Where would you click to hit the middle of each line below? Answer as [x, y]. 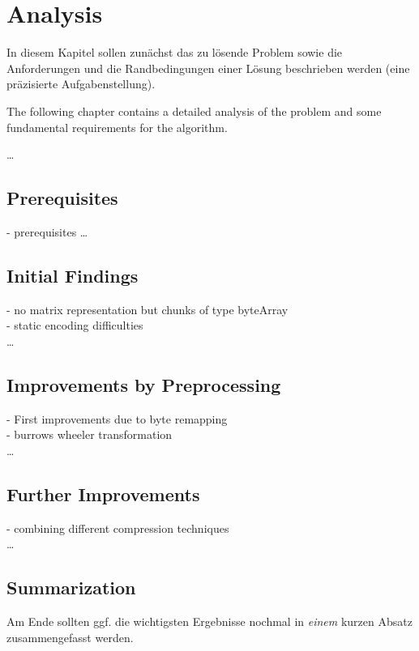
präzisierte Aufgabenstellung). [81, 84]
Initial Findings [73, 275]
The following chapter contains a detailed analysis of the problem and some [194, 111]
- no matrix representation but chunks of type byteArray [148, 309]
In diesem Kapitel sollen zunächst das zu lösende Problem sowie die [175, 52]
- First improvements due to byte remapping [117, 418]
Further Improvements [103, 494]
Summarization [71, 587]
